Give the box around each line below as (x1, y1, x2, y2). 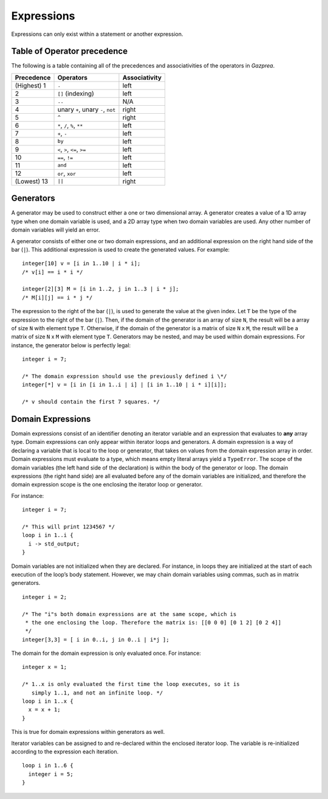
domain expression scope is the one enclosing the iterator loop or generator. (11, 481, 203, 488)
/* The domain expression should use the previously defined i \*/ (22, 373, 227, 379)
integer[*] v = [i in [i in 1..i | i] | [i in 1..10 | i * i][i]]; (22, 381, 227, 389)
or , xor (57, 169, 76, 178)
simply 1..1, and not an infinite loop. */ (31, 689, 163, 696)
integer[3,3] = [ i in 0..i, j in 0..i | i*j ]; (22, 636, 169, 643)
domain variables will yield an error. (11, 226, 100, 233)
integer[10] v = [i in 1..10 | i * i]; (22, 260, 141, 267)
